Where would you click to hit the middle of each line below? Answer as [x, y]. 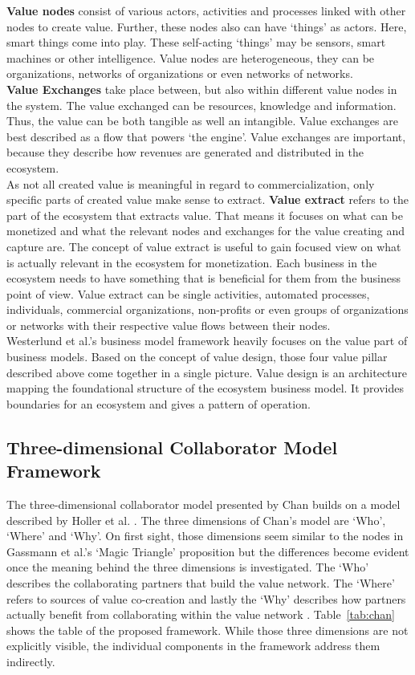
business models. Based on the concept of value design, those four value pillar [197, 357]
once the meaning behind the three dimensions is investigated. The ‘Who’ [188, 567]
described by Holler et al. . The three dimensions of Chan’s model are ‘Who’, [196, 520]
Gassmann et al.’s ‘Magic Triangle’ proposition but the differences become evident [208, 551]
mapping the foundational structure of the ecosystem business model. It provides [205, 388]
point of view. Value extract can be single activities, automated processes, [188, 293]
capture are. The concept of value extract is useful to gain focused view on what [204, 246]
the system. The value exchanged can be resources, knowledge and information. [201, 105]
